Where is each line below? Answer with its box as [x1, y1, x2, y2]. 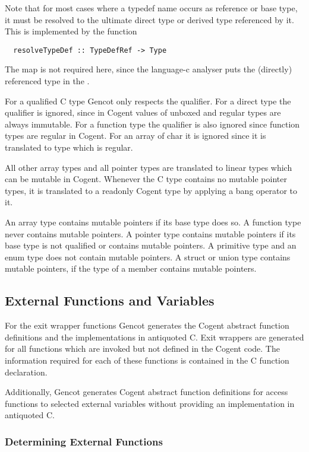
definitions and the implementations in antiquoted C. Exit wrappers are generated [5, 330, 304, 343]
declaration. [5, 365, 48, 378]
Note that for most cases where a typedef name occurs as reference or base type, [5, 2, 298, 14]
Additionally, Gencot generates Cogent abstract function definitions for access [5, 386, 288, 398]
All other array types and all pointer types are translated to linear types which [5, 161, 292, 173]
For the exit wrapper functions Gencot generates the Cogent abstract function [5, 319, 289, 332]
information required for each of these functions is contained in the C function [5, 354, 289, 366]
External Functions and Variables [5, 291, 215, 310]
